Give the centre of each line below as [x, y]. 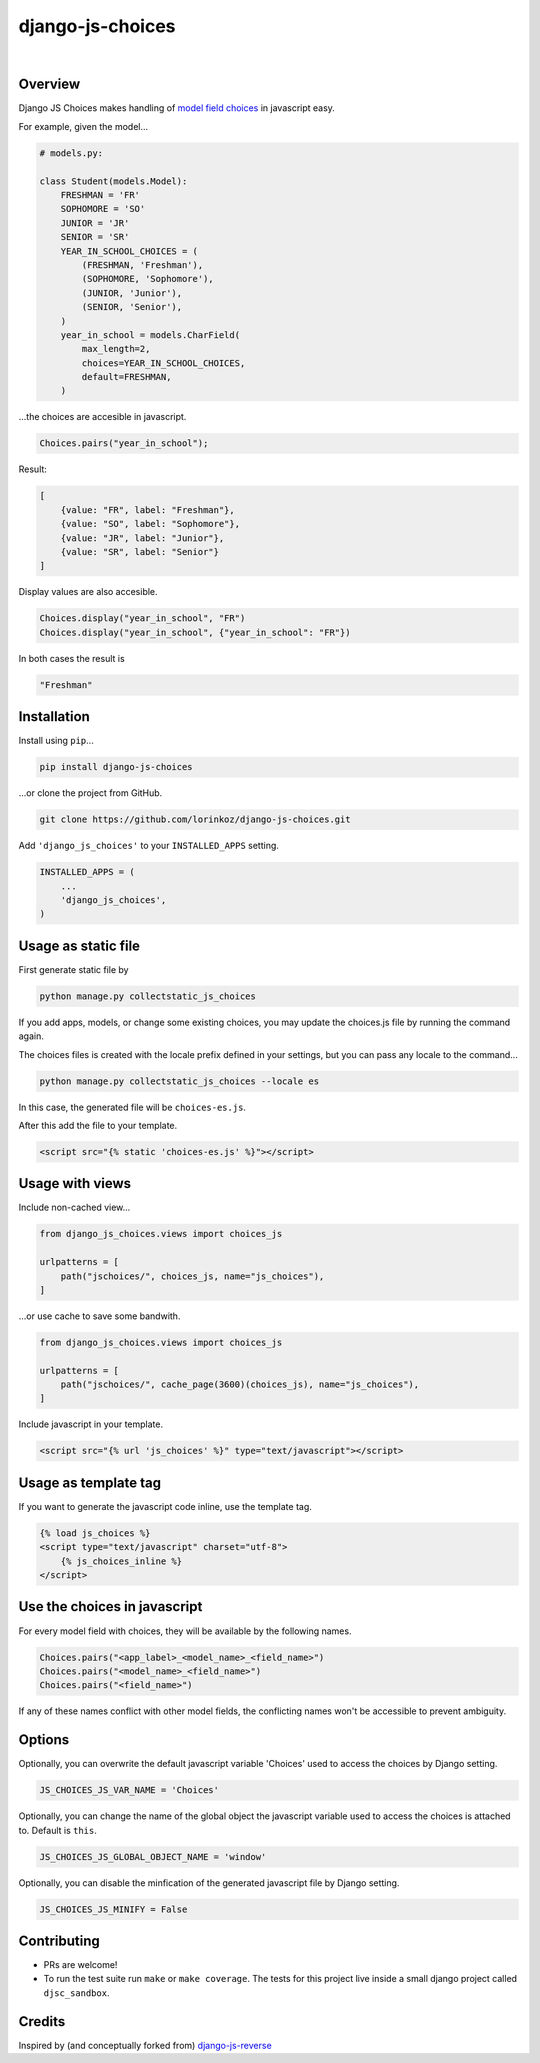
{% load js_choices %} [95, 1533]
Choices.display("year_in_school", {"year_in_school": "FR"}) [195, 632]
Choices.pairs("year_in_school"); [124, 443]
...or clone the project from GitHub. [90, 793]
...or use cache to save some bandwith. [99, 1316]
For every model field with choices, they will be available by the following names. [185, 1631]
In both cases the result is [71, 658]
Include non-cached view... [74, 1207]
